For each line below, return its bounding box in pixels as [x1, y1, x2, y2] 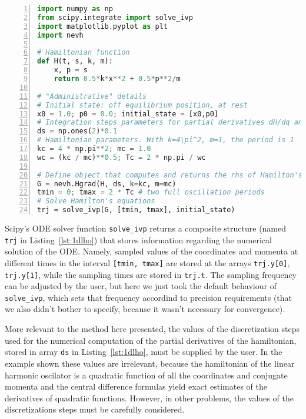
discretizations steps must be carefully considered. [5, 403, 185, 415]
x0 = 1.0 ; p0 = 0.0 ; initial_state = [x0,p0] [37, 109, 218, 118]
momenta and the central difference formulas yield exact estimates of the [5, 380, 267, 393]
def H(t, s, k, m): [37, 57, 113, 66]
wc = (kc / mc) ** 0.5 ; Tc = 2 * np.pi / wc [37, 153, 206, 162]
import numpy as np [37, 5, 113, 13]
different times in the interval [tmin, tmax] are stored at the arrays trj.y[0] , [5, 256, 290, 269]
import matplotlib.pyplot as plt [37, 22, 168, 31]
